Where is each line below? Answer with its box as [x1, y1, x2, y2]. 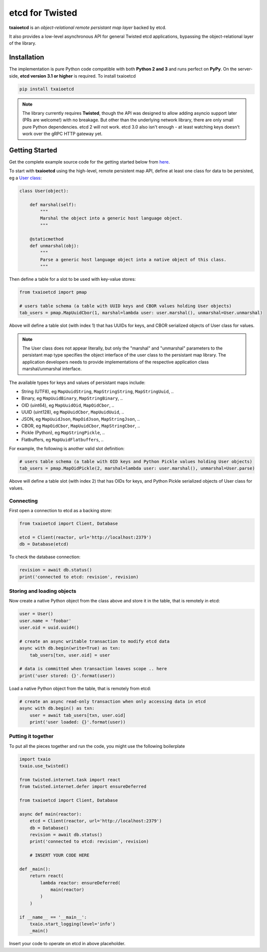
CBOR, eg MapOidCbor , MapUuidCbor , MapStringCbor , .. [21, 423, 140, 429]
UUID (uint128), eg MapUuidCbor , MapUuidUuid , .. [21, 409, 125, 415]
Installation [9, 53, 44, 61]
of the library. [9, 40, 36, 46]
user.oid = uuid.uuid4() [19, 625, 80, 630]
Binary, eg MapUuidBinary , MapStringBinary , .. [21, 395, 123, 401]
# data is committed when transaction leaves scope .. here [19, 666, 167, 672]
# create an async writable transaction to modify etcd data [19, 638, 170, 644]
